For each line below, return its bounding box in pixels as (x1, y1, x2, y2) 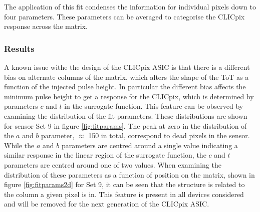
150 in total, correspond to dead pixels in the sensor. (88, 130, 250, 141)
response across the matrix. (4, 21, 88, 31)
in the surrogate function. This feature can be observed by (64, 101, 243, 111)
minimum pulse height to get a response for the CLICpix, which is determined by (4, 91, 254, 101)
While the (4, 140, 35, 150)
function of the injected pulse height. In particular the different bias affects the (4, 81, 246, 92)
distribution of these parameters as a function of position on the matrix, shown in (4, 169, 255, 180)
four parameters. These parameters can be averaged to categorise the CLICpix (4, 11, 245, 21)
